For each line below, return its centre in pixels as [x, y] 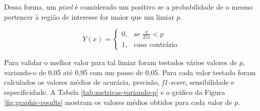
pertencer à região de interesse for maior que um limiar [89, 16]
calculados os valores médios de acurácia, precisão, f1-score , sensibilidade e [119, 82]
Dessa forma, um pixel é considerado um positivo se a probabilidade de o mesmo [128, 7]
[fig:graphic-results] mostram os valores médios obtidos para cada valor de [118, 102]
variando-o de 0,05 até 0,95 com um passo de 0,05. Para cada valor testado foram [130, 72]
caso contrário [156, 45]
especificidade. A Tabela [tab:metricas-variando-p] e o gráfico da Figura [115, 92]
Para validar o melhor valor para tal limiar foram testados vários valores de [121, 62]
